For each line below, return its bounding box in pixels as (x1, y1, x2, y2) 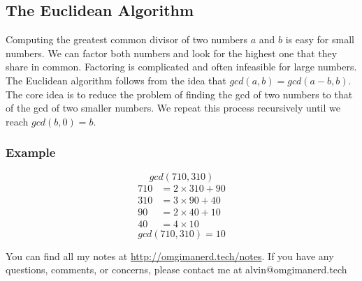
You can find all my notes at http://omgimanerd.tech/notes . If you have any (6, 248, 334, 263)
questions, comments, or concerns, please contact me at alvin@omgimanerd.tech (6, 262, 347, 277)
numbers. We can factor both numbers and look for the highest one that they (6, 45, 338, 60)
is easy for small (285, 32, 354, 47)
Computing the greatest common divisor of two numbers (6, 32, 248, 47)
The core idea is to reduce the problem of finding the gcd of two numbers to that (6, 86, 353, 101)
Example (6, 144, 56, 161)
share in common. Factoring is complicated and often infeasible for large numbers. (6, 59, 357, 74)
